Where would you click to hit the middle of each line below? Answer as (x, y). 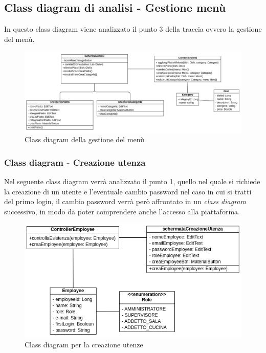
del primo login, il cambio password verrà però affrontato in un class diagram (125, 201)
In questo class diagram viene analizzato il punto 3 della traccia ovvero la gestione (133, 29)
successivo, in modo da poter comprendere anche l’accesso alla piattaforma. (122, 211)
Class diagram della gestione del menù (84, 139)
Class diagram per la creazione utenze (84, 344)
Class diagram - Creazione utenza (75, 162)
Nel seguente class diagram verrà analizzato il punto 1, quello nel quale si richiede (132, 181)
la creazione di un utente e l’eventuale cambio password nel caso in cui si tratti (128, 191)
